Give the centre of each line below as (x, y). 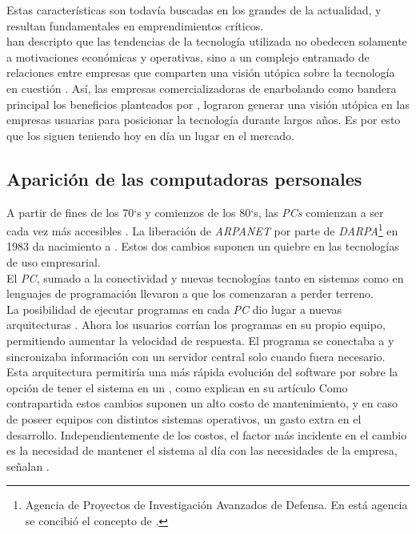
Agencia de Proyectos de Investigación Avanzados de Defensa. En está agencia (216, 505)
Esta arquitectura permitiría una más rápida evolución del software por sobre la (202, 372)
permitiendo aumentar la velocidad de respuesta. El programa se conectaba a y (200, 340)
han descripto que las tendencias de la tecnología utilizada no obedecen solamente (207, 41)
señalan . (28, 466)
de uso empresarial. (54, 261)
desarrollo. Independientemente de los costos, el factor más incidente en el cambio (207, 434)
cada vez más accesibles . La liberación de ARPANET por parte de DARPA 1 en (202, 229)
